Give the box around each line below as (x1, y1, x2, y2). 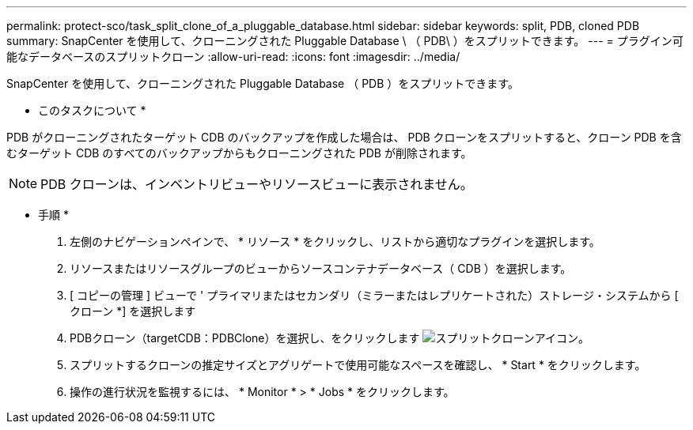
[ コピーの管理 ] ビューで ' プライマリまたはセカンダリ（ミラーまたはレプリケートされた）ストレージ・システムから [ (70, 289, 679, 302)
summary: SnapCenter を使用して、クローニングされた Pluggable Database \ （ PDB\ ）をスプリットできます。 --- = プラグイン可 (6, 34, 684, 47)
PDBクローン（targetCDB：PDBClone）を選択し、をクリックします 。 (70, 331, 590, 345)
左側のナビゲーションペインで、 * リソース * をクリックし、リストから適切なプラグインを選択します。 (70, 235, 600, 248)
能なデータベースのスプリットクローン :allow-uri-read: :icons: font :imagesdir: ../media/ (6, 50, 460, 63)
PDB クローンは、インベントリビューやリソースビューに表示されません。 (40, 176, 473, 192)
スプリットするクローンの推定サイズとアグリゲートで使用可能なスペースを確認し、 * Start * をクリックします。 (70, 358, 646, 372)
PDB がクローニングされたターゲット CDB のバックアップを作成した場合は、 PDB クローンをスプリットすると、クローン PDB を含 (6, 130, 682, 144)
